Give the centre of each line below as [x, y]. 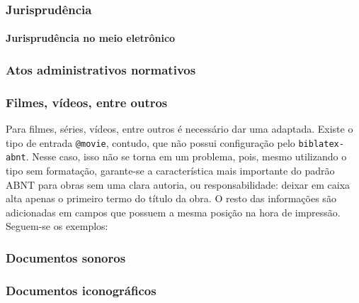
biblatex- [321, 144]
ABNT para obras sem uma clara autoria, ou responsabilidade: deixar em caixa [178, 184]
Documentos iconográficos [81, 290]
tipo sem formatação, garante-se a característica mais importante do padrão [170, 170]
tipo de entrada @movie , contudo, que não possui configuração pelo [150, 142]
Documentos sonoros [66, 257]
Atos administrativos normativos [101, 69]
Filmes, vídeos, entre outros [87, 102]
